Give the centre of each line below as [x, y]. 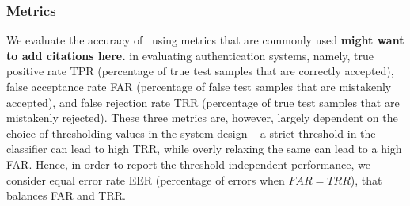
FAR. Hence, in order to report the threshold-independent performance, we [189, 164]
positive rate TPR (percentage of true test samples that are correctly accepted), [200, 71]
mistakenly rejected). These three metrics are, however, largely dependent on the [202, 118]
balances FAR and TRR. [66, 195]
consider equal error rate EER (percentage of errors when [146, 179]
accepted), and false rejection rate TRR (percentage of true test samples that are [203, 102]
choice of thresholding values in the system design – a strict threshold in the [191, 133]
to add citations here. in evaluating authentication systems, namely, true [190, 55]
